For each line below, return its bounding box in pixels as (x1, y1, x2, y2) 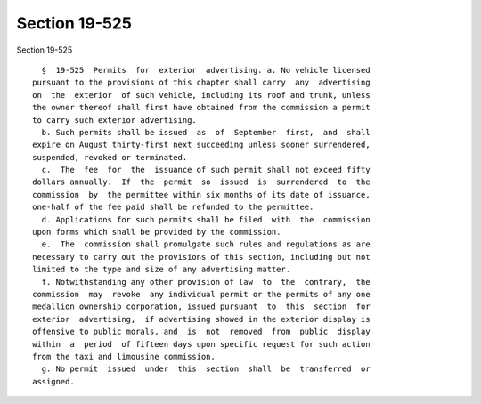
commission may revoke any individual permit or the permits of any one (32, 289, 371, 299)
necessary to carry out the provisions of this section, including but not (32, 252, 371, 262)
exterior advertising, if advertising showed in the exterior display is (32, 314, 371, 324)
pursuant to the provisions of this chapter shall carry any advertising (32, 77, 371, 88)
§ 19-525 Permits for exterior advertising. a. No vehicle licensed (41, 65, 371, 75)
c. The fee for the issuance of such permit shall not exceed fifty (41, 165, 371, 175)
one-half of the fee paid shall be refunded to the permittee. (32, 202, 314, 213)
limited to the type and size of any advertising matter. (32, 264, 291, 275)
